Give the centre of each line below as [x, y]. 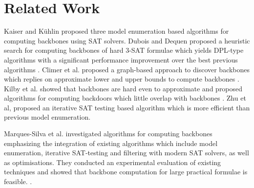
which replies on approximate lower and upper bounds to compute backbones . [122, 79]
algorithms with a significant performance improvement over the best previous [121, 59]
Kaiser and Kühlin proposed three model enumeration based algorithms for [116, 31]
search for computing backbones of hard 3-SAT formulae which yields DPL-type [124, 50]
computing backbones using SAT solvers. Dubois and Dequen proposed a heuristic [127, 40]
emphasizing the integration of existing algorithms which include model [111, 143]
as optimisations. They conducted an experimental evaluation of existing [113, 162]
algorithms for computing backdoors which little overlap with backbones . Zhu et [125, 98]
